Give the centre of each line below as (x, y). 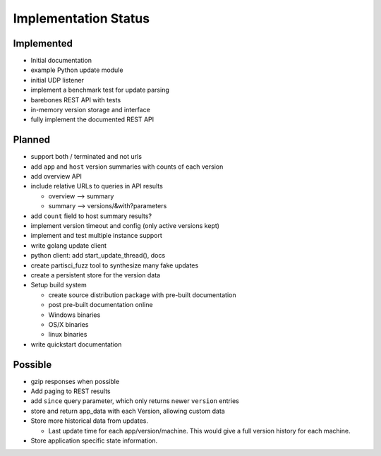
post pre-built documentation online (101, 305)
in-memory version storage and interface (91, 110)
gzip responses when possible (75, 381)
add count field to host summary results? (91, 216)
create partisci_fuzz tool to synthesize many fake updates (115, 265)
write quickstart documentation (76, 344)
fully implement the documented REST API (92, 119)
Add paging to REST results (71, 391)
